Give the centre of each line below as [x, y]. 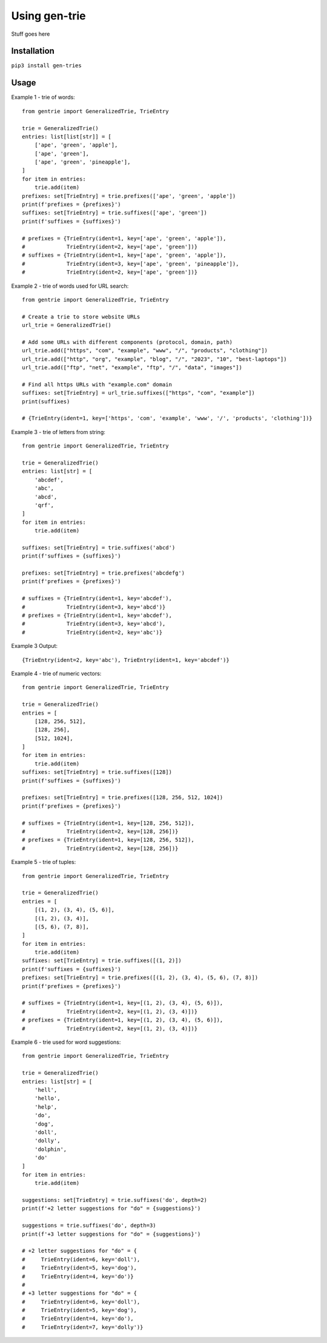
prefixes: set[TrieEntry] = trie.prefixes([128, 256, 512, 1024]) [123, 797]
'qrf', [44, 505]
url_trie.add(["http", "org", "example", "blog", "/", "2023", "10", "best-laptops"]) [154, 359]
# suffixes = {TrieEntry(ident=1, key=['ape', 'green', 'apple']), [124, 255]
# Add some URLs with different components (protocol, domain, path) [127, 342]
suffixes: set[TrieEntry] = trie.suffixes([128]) [97, 772]
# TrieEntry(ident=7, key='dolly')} [83, 1327]
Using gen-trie [48, 16]
